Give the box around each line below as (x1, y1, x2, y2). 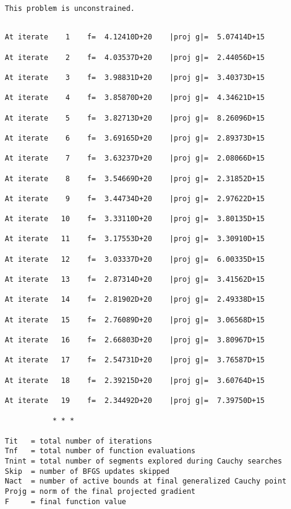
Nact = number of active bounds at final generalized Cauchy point (5, 477, 287, 486)
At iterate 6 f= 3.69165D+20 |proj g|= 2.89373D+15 (5, 133, 265, 142)
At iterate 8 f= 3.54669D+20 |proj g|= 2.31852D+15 (5, 174, 265, 183)
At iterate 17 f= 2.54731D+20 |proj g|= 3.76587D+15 (5, 356, 265, 365)
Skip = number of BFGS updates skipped (5, 467, 170, 476)
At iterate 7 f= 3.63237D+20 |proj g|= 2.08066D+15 (5, 154, 265, 163)
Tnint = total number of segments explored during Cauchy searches (5, 456, 283, 465)
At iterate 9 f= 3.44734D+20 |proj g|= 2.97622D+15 (5, 194, 265, 203)
